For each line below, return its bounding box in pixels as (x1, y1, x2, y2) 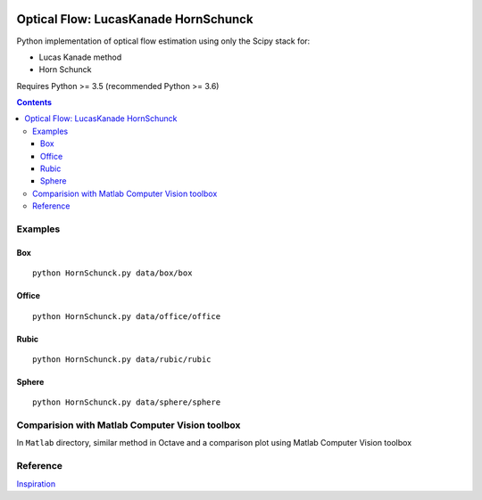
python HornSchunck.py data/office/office (32, 311, 221, 321)
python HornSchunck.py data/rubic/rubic (32, 354, 212, 365)
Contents (16, 97, 53, 108)
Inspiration (16, 478, 56, 489)
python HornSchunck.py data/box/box (32, 268, 193, 278)
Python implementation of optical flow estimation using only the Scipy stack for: (16, 36, 311, 46)
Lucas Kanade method (38, 52, 122, 62)
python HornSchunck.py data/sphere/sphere (32, 398, 221, 407)
